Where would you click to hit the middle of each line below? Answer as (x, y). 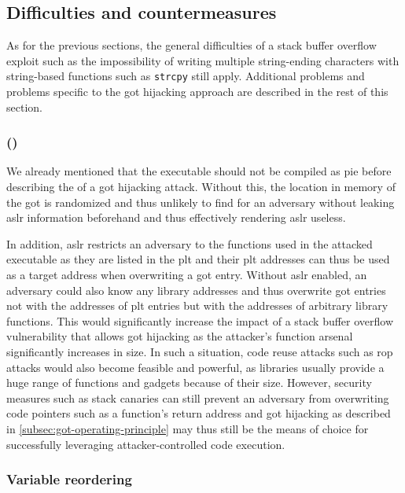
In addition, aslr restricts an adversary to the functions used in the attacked (190, 243)
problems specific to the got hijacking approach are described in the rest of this (197, 92)
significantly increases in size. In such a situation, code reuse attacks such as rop (200, 351)
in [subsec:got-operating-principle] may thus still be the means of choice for (188, 428)
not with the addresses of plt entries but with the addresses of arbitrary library (197, 305)
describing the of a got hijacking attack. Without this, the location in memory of (201, 187)
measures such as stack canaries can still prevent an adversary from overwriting (198, 397)
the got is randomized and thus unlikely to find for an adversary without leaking (201, 202)
